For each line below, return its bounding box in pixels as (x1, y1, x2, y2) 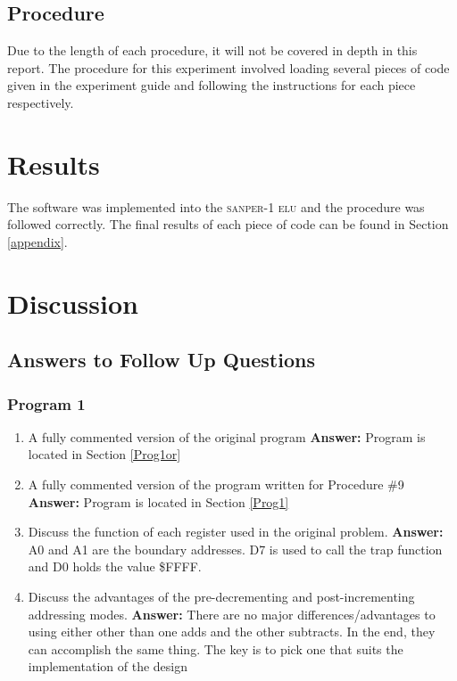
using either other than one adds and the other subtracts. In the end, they (28, 622, 436, 641)
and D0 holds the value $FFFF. (28, 557, 202, 576)
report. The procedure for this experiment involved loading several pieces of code (7, 58, 450, 77)
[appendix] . (7, 232, 68, 250)
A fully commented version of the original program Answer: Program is (28, 427, 426, 446)
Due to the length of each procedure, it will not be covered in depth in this (7, 41, 418, 60)
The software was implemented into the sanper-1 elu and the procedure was (7, 197, 425, 216)
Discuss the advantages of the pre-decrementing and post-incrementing (28, 587, 415, 606)
